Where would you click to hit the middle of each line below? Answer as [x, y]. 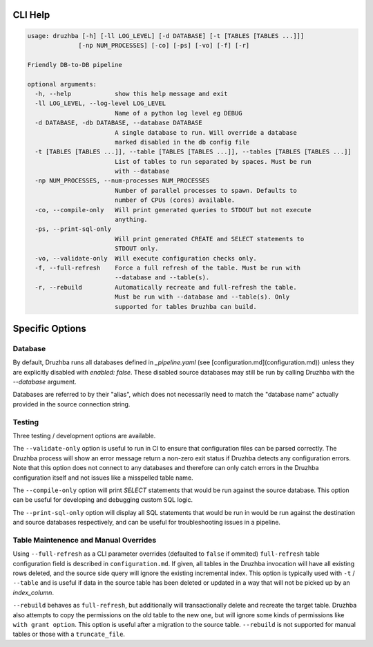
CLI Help [31, 15]
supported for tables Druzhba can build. [185, 307]
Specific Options [49, 328]
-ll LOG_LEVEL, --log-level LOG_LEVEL [100, 103]
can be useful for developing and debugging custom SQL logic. [103, 500]
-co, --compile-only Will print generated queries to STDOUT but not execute [173, 210]
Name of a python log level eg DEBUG [178, 113]
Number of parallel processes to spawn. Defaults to [205, 190]
